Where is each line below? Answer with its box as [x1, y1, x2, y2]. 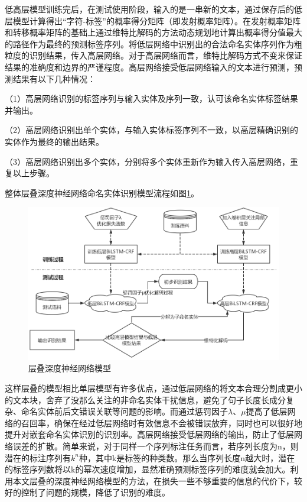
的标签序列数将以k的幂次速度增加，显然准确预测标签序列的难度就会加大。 [5, 463, 290, 475]
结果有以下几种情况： [12, 72, 96, 85]
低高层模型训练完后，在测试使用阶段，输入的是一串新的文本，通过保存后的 [5, 3, 294, 15]
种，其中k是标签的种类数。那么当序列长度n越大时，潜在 [79, 451, 295, 464]
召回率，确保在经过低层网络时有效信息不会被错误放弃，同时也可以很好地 [21, 416, 302, 429]
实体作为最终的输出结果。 [5, 135, 104, 147]
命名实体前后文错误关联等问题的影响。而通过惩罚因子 [21, 405, 228, 417]
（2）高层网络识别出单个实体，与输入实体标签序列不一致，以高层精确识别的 [5, 124, 298, 136]
